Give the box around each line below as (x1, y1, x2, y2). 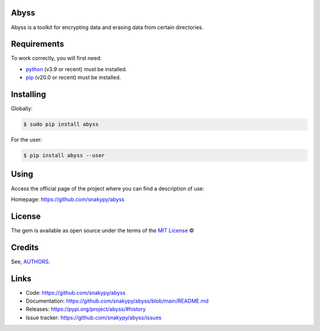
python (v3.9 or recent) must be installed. (25, 65, 127, 72)
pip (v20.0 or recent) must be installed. (25, 74, 121, 81)
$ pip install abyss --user (23, 152, 105, 159)
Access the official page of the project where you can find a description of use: (11, 184, 204, 192)
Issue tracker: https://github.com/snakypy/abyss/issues (25, 314, 162, 321)
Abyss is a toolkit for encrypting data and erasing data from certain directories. (11, 24, 204, 31)
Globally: (11, 105, 33, 112)
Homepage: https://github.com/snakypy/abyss (11, 196, 124, 203)
